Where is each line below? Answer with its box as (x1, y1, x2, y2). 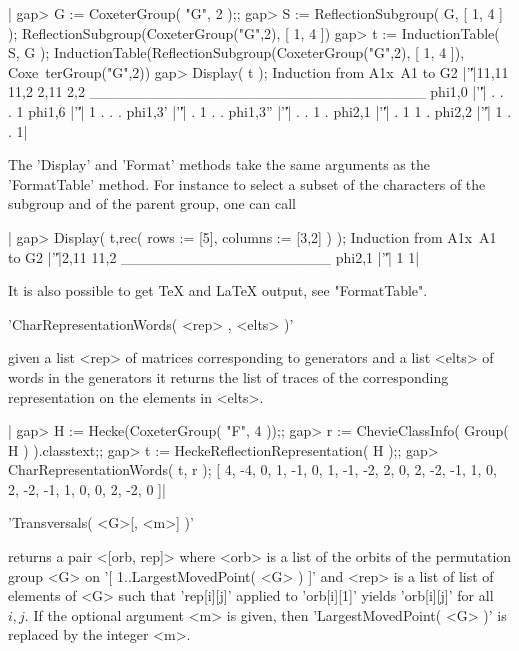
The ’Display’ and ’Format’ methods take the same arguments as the (8, 154, 430, 175)
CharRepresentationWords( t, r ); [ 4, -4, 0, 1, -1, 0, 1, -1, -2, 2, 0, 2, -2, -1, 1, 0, (8, 459, 497, 480)
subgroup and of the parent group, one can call (8, 193, 297, 214)
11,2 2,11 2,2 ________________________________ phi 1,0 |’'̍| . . (8, 81, 504, 102)
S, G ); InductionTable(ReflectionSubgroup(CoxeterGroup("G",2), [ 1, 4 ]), (8, 42, 465, 63)
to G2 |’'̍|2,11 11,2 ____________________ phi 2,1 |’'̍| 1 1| (8, 246, 420, 267)
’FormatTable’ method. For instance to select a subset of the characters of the (8, 173, 486, 194)
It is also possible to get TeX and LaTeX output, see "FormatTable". (8, 280, 428, 301)
